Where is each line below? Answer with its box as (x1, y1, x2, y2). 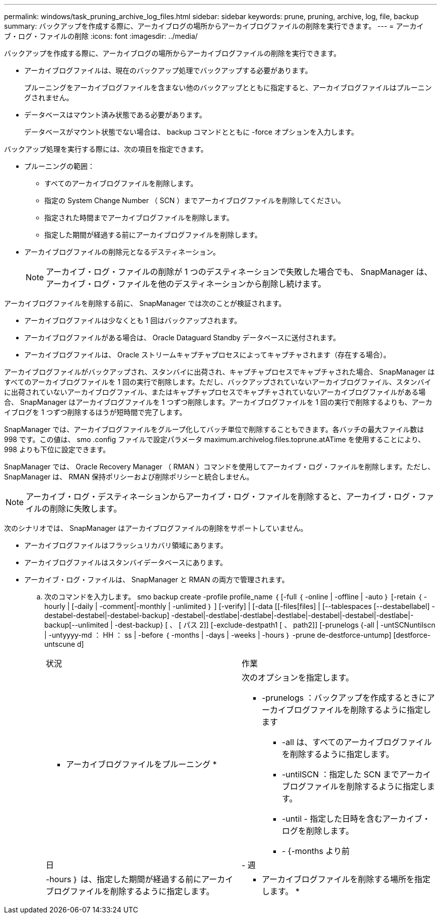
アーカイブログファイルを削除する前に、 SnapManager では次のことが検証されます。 (4, 299, 286, 308)
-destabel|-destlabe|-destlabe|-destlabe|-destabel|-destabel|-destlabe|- (171, 611, 414, 620)
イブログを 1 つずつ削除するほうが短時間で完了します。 (4, 408, 187, 416)
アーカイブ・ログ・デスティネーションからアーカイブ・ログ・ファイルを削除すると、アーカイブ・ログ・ (26, 492, 418, 502)
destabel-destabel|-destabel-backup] (44, 611, 170, 620)
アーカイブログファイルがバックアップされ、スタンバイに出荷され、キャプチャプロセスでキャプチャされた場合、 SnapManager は (4, 368, 435, 376)
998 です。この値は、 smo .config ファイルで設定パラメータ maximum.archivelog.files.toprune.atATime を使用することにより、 (4, 435, 425, 444)
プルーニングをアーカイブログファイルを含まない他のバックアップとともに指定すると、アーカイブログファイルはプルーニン (24, 83, 432, 92)
